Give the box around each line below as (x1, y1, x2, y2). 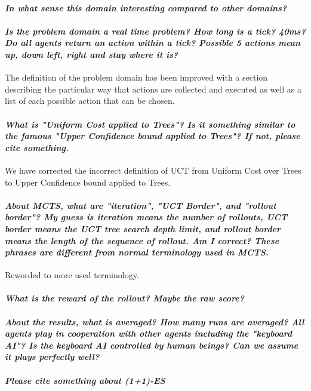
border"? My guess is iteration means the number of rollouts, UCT (5, 211, 288, 223)
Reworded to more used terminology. (5, 269, 139, 281)
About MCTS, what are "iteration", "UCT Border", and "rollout (5, 199, 276, 211)
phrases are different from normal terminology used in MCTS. (5, 246, 269, 258)
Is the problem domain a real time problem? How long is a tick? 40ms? (5, 24, 306, 37)
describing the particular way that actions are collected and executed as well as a (5, 82, 302, 95)
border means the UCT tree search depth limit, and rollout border (5, 222, 281, 235)
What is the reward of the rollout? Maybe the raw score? (5, 292, 245, 304)
